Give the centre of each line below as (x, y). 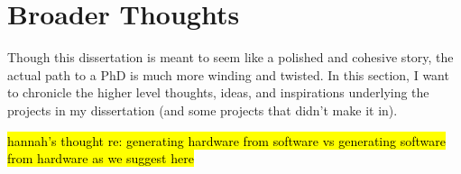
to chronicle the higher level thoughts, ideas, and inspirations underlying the (218, 92)
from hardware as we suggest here (101, 158)
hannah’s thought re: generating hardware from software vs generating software (226, 140)
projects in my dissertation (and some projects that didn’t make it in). (203, 110)
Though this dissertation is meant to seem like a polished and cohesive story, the (230, 57)
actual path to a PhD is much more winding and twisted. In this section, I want (228, 74)
